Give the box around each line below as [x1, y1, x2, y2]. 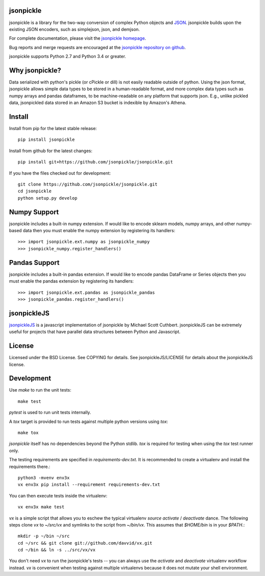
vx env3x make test [18, 504, 65, 510]
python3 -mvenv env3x [18, 475, 70, 480]
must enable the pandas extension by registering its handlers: [9, 278, 134, 284]
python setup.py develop [18, 195, 78, 201]
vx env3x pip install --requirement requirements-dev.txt [18, 482, 160, 488]
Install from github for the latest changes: [9, 148, 93, 154]
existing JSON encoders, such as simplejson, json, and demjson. [9, 26, 140, 32]
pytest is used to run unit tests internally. [9, 410, 91, 416]
